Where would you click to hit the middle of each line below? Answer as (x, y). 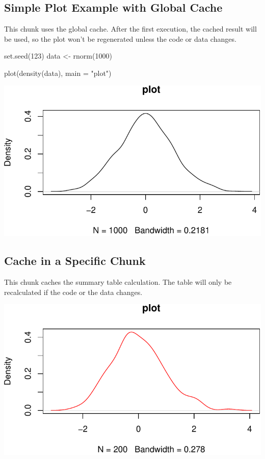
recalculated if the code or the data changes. (73, 292)
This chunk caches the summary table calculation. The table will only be (118, 281)
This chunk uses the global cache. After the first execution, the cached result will (130, 29)
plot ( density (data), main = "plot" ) (58, 73)
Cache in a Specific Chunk (75, 261)
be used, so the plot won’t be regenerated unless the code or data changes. (120, 38)
